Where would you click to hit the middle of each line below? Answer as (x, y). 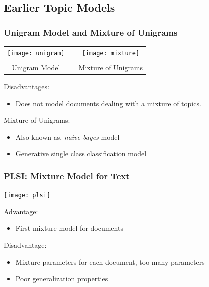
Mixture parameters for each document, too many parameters (110, 262)
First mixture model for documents (69, 228)
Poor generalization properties (62, 279)
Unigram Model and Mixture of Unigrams (91, 32)
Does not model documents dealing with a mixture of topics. (108, 103)
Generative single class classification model (81, 154)
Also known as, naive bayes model (68, 136)
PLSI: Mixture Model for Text (67, 176)
